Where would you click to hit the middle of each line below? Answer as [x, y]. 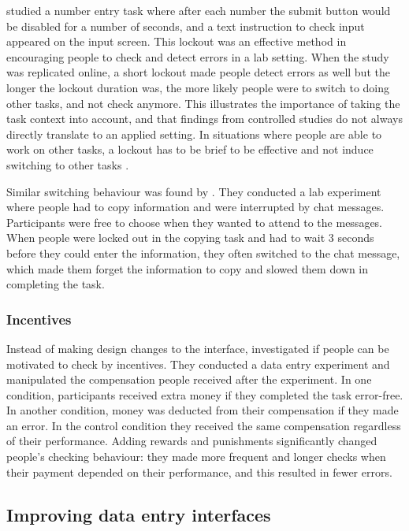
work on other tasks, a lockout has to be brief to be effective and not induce [190, 149]
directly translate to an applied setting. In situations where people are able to [194, 134]
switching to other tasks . [68, 164]
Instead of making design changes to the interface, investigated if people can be [198, 348]
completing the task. [56, 284]
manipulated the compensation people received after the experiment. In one [189, 379]
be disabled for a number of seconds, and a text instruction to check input [186, 26]
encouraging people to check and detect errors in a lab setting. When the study [198, 56]
